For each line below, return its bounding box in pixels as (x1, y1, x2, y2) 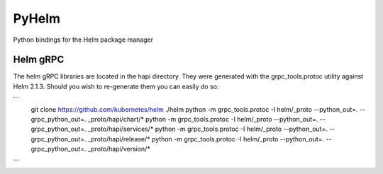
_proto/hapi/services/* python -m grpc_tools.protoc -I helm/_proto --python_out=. (87, 124, 328, 134)
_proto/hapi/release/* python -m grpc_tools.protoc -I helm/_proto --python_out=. (87, 134, 325, 143)
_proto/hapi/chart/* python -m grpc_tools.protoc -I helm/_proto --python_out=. (87, 115, 318, 124)
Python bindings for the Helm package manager (13, 35, 154, 44)
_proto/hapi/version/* (87, 145, 150, 153)
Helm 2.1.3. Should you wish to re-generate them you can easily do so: (13, 82, 219, 91)
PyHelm (13, 11, 60, 26)
